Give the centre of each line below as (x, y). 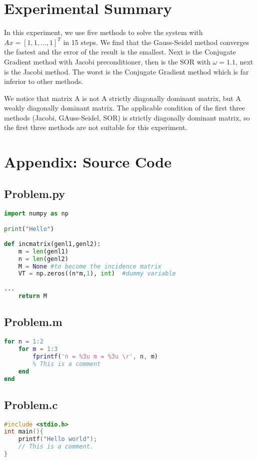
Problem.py (35, 193)
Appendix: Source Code (88, 162)
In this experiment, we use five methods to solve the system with (103, 32)
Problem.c (31, 404)
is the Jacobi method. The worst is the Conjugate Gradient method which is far (126, 71)
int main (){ (24, 432)
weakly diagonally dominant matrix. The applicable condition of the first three (125, 108)
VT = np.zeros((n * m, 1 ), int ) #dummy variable (97, 274)
